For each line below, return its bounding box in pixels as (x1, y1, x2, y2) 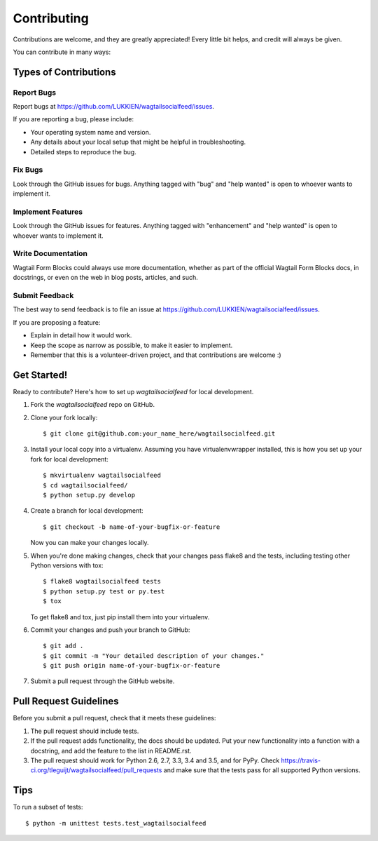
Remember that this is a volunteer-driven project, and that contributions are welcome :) (30, 351, 281, 359)
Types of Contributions (13, 66, 116, 78)
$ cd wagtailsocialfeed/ (43, 481, 128, 489)
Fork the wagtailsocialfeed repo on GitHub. (30, 401, 155, 409)
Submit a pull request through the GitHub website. (30, 677, 175, 685)
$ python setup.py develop (43, 491, 136, 499)
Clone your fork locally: (30, 413, 98, 422)
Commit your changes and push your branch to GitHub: (30, 625, 190, 634)
